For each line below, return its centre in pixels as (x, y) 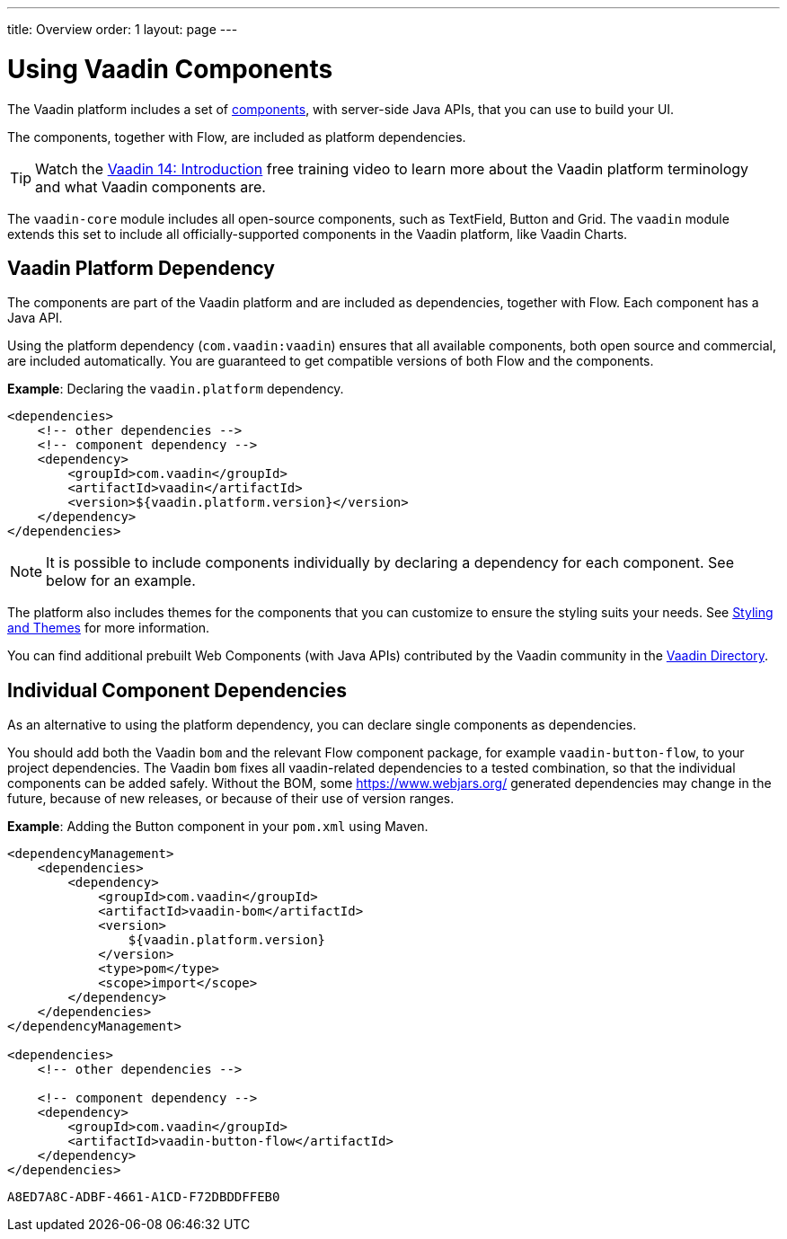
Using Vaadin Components (170, 69)
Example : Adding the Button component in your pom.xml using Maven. (218, 827)
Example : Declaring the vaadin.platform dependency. (176, 389)
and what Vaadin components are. (150, 186)
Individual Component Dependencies (177, 690)
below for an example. (121, 581)
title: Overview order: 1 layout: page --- (123, 29)
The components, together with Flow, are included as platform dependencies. (237, 137)
